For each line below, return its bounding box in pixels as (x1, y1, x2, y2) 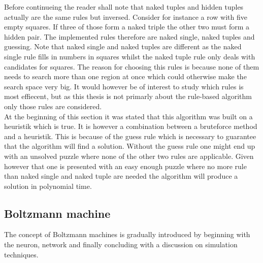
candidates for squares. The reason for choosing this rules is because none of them (4, 61, 259, 72)
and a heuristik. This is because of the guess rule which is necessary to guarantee (4, 130, 256, 141)
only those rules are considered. (4, 101, 102, 111)
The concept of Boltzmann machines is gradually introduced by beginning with (4, 229, 250, 240)
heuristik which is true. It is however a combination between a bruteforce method (4, 121, 257, 131)
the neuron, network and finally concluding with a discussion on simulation (4, 239, 238, 250)
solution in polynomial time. (4, 180, 92, 191)
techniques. (4, 249, 39, 259)
